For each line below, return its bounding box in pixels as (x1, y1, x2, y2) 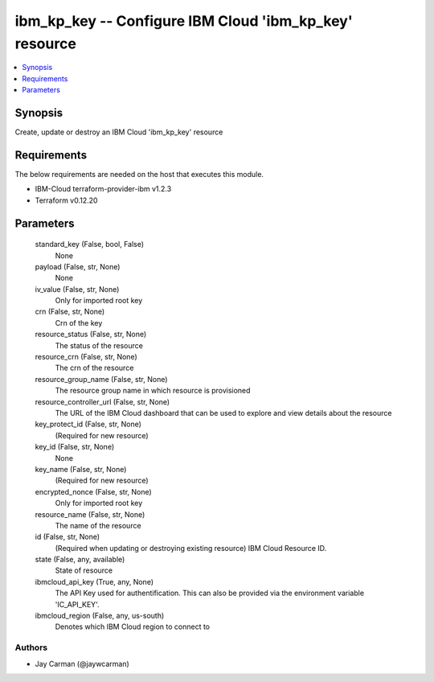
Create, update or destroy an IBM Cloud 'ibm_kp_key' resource (14, 127, 223, 137)
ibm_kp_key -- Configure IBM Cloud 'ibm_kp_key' (14, 12, 353, 30)
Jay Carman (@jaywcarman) (35, 659, 130, 668)
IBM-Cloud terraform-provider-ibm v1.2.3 (35, 184, 172, 194)
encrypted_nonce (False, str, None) (35, 487, 152, 496)
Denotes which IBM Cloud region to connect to (55, 622, 211, 631)
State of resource (55, 565, 113, 575)
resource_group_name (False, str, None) (35, 374, 168, 384)
